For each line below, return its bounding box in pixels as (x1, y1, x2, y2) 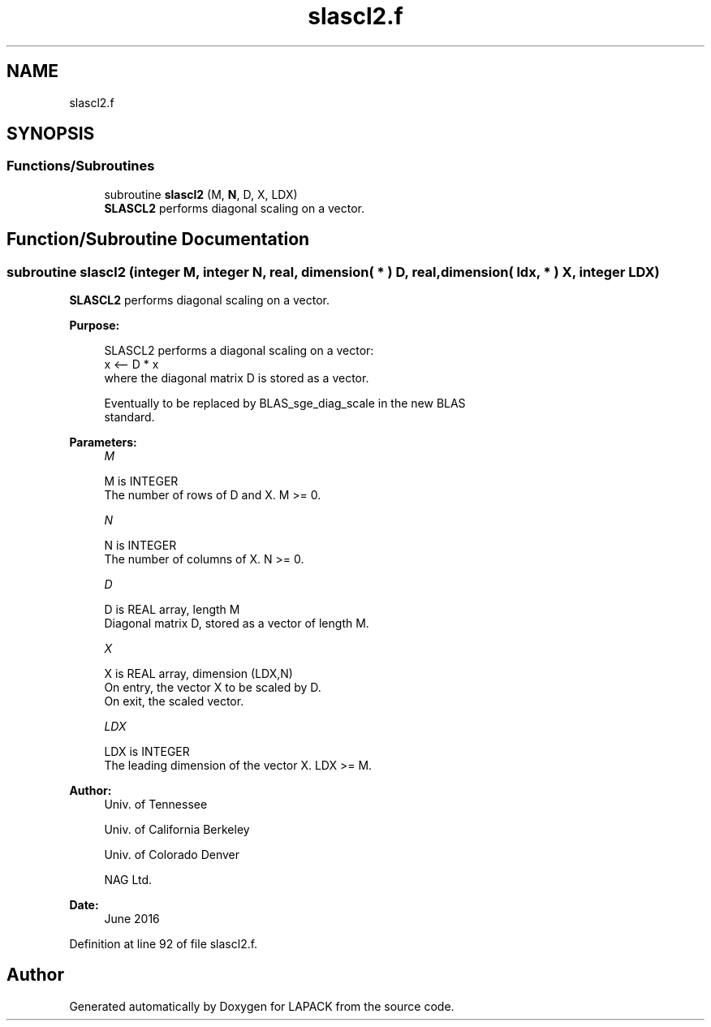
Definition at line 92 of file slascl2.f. (69, 937, 258, 951)
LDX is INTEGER (104, 744, 190, 759)
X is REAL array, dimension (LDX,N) (104, 667, 293, 681)
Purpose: (69, 318, 120, 333)
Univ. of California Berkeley (104, 822, 250, 837)
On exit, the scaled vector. (104, 694, 244, 709)
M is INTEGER (104, 474, 179, 489)
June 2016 (104, 912, 160, 926)
